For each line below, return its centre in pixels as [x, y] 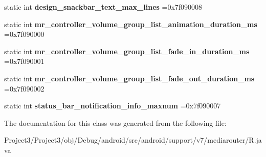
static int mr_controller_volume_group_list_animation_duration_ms [131, 24]
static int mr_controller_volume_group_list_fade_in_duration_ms [127, 51]
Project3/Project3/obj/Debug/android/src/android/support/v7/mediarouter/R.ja [133, 140]
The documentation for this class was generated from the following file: [115, 122]
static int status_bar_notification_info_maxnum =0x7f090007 [113, 106]
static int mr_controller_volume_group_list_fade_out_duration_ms [129, 78]
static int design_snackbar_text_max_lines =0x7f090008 [103, 7]
